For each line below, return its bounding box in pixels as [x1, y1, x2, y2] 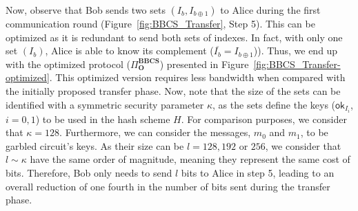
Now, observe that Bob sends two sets [6, 3, 166, 16]
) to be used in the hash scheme [35, 111, 170, 126]
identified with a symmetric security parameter [6, 97, 204, 111]
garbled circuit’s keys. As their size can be [6, 138, 184, 153]
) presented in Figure [159, 56, 249, 71]
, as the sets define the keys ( [212, 97, 336, 111]
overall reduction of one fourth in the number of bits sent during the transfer [6, 179, 330, 193]
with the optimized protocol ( [6, 56, 130, 71]
